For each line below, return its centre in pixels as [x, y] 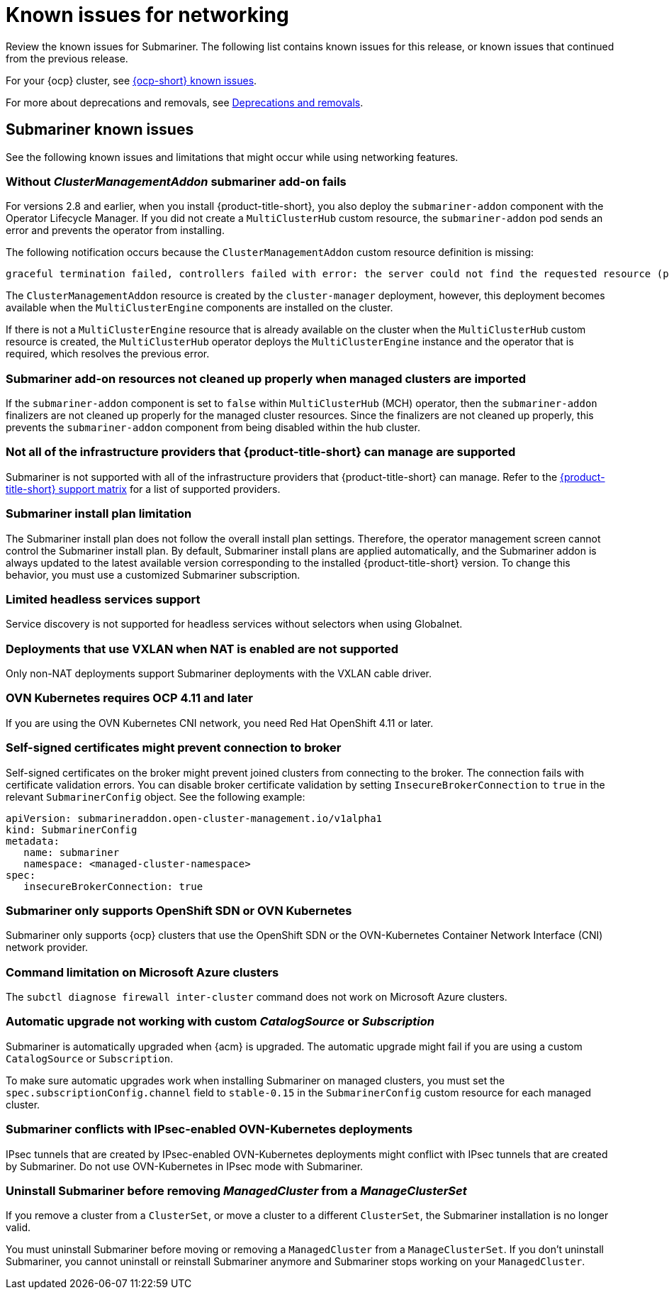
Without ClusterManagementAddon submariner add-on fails [176, 181]
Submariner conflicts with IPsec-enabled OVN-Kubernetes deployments [209, 1129]
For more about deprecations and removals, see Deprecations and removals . [185, 102]
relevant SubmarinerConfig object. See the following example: [156, 796]
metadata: [33, 841]
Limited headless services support [103, 599]
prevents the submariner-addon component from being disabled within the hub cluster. [213, 428]
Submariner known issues [100, 130]
